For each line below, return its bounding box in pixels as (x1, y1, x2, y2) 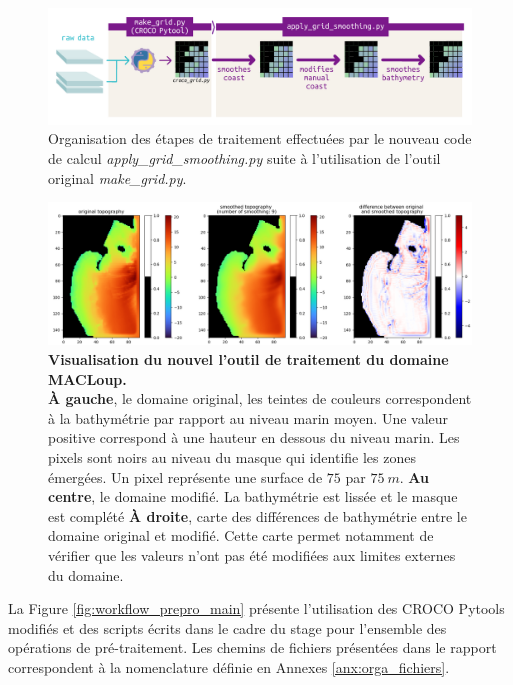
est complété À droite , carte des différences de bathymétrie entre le (48, 505, 467, 526)
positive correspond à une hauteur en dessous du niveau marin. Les (48, 427, 460, 448)
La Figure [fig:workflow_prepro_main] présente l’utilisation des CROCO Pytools (8, 598, 505, 619)
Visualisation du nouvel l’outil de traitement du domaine (48, 349, 449, 369)
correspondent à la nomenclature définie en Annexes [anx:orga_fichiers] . (8, 656, 450, 677)
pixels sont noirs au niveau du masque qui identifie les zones (48, 446, 416, 467)
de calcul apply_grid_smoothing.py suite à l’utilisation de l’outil (48, 147, 441, 168)
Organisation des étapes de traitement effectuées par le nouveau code (48, 128, 472, 149)
